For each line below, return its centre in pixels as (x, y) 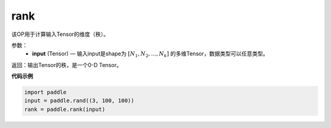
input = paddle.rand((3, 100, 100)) (79, 101)
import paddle (45, 92)
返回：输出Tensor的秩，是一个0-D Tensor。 (67, 65)
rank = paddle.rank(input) (65, 109)
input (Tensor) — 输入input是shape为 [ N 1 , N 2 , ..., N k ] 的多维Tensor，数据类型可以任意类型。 (150, 55)
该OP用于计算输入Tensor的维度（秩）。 (60, 34)
